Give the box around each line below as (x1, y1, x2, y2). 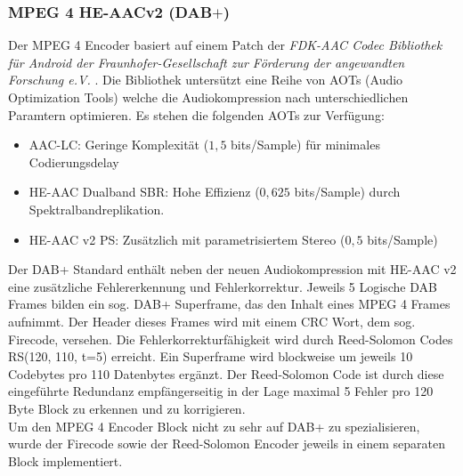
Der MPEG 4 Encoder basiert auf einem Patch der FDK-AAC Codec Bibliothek (8, 36, 443, 54)
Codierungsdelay (28, 152, 119, 171)
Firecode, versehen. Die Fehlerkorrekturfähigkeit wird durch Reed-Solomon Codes (8, 329, 453, 348)
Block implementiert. (8, 451, 123, 470)
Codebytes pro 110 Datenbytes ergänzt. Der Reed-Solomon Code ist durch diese (8, 364, 444, 383)
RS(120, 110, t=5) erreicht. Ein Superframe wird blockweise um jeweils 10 (8, 347, 413, 366)
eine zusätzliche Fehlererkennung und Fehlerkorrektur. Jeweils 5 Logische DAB (8, 277, 437, 295)
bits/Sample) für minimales (231, 135, 380, 154)
